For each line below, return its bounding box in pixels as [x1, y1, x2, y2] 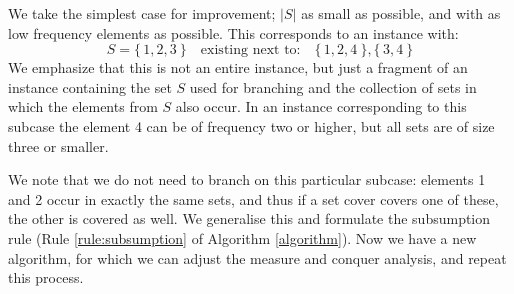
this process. [8, 267, 84, 288]
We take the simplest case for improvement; [8, 3, 276, 23]
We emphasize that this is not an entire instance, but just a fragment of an [8, 57, 468, 78]
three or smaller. [8, 135, 109, 156]
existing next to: [200, 43, 301, 58]
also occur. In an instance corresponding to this [175, 96, 467, 117]
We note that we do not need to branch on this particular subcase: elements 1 [8, 169, 486, 190]
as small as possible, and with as [301, 3, 501, 23]
